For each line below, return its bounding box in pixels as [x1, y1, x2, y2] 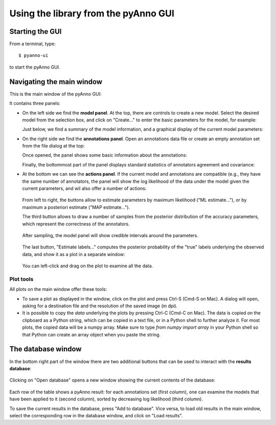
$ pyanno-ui [18, 53, 49, 58]
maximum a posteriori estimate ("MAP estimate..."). [22, 204, 130, 210]
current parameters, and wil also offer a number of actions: [22, 185, 147, 192]
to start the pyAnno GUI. [9, 64, 61, 70]
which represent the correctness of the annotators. [22, 221, 130, 227]
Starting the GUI [9, 27, 62, 36]
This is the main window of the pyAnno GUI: [9, 91, 102, 97]
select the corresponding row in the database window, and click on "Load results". [9, 412, 183, 418]
